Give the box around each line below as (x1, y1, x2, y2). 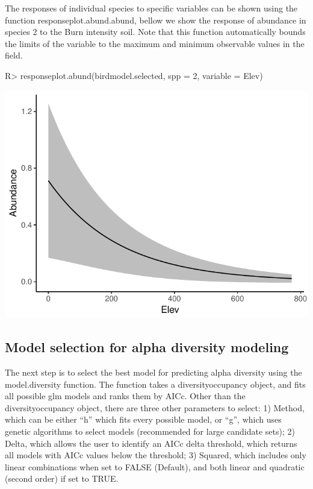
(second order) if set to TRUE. (5, 472, 119, 485)
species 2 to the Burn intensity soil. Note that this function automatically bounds (5, 25, 306, 38)
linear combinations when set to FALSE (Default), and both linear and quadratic (5, 460, 305, 473)
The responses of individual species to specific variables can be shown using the (5, 2, 298, 14)
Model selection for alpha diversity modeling (5, 338, 289, 356)
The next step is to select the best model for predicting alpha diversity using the (5, 366, 302, 379)
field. (5, 49, 23, 62)
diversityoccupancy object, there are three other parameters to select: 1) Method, (5, 401, 305, 414)
